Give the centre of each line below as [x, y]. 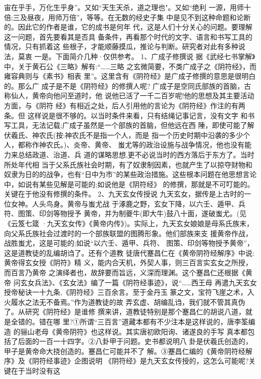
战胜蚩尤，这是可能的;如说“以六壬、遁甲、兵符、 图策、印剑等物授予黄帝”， [129, 243]
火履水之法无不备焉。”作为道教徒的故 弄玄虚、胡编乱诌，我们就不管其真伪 [125, 302]
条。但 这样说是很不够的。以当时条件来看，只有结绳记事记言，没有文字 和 [126, 115]
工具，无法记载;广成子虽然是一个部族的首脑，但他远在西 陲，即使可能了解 [133, 125]
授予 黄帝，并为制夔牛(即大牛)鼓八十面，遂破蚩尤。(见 [157, 213]
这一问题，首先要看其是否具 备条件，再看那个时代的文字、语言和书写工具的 [128, 36]
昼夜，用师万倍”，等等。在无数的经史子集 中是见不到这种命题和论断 [139, 17]
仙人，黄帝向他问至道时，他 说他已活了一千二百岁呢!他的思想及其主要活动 [133, 96]
